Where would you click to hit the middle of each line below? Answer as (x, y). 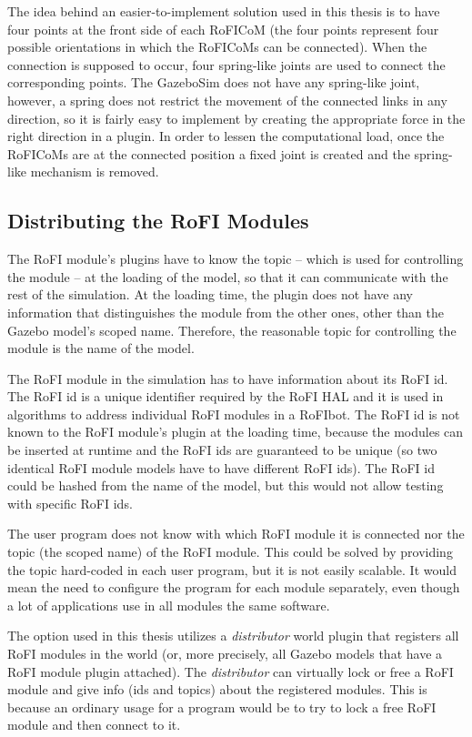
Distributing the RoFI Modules (158, 221)
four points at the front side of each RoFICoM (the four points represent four (223, 29)
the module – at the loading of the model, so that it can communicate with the (228, 276)
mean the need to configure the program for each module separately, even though (234, 587)
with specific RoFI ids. (70, 503)
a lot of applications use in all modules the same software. (169, 605)
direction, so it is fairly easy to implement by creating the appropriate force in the (236, 118)
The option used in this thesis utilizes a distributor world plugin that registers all (233, 636)
